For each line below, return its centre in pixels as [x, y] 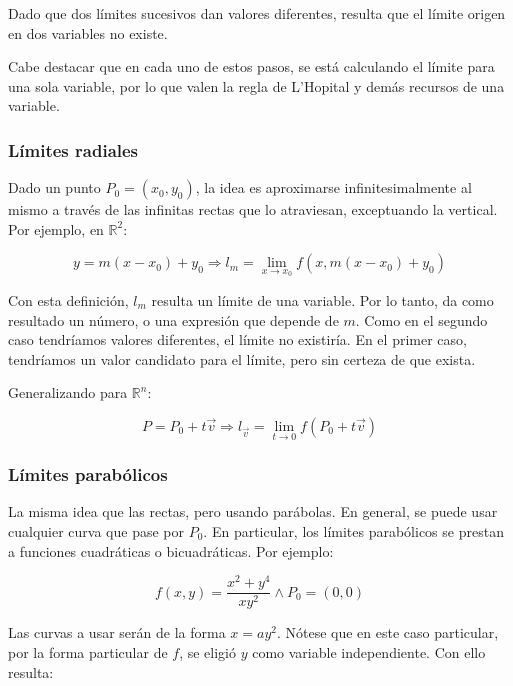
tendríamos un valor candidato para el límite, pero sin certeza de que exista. [242, 358]
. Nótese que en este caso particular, [387, 632]
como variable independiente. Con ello [369, 651]
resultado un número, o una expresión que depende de [173, 319]
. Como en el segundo [421, 319]
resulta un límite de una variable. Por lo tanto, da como [322, 300]
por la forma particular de [88, 651]
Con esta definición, [68, 300]
